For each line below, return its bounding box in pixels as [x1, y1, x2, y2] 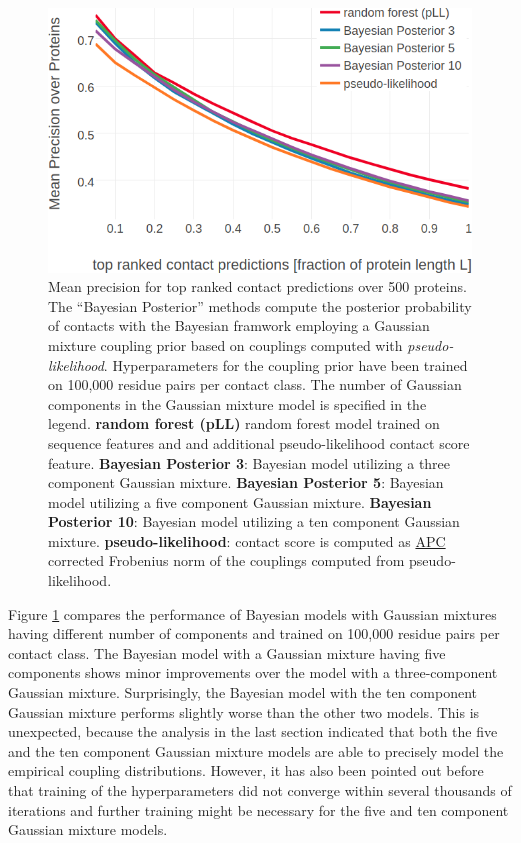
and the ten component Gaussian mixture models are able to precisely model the [8, 740, 504, 761]
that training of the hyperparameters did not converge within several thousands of [8, 780, 512, 801]
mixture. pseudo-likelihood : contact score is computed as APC [48, 530, 446, 551]
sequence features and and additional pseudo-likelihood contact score [48, 432, 470, 453]
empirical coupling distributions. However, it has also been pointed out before [8, 760, 484, 781]
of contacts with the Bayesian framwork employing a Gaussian [48, 315, 430, 336]
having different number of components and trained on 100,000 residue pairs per [8, 623, 500, 644]
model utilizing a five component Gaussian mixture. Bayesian [48, 491, 432, 512]
